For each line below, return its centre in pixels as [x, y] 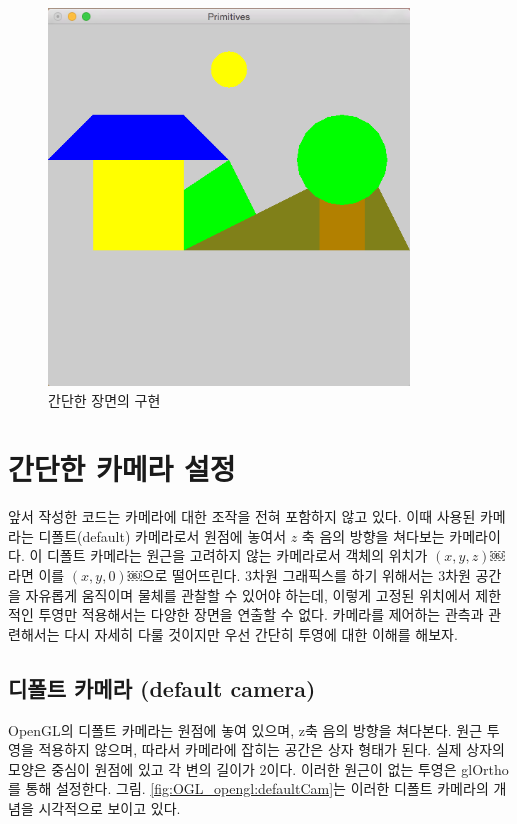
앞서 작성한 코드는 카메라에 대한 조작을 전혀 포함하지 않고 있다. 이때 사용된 [242, 516]
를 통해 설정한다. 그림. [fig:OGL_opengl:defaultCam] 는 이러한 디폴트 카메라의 [248, 788]
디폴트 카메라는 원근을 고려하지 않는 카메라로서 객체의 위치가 [237, 555]
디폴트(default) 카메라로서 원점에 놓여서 [162, 535]
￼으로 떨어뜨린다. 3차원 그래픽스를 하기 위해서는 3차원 [299, 575]
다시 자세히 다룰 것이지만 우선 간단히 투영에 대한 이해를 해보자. [261, 633]
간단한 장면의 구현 [104, 399]
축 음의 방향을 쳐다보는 [373, 535]
